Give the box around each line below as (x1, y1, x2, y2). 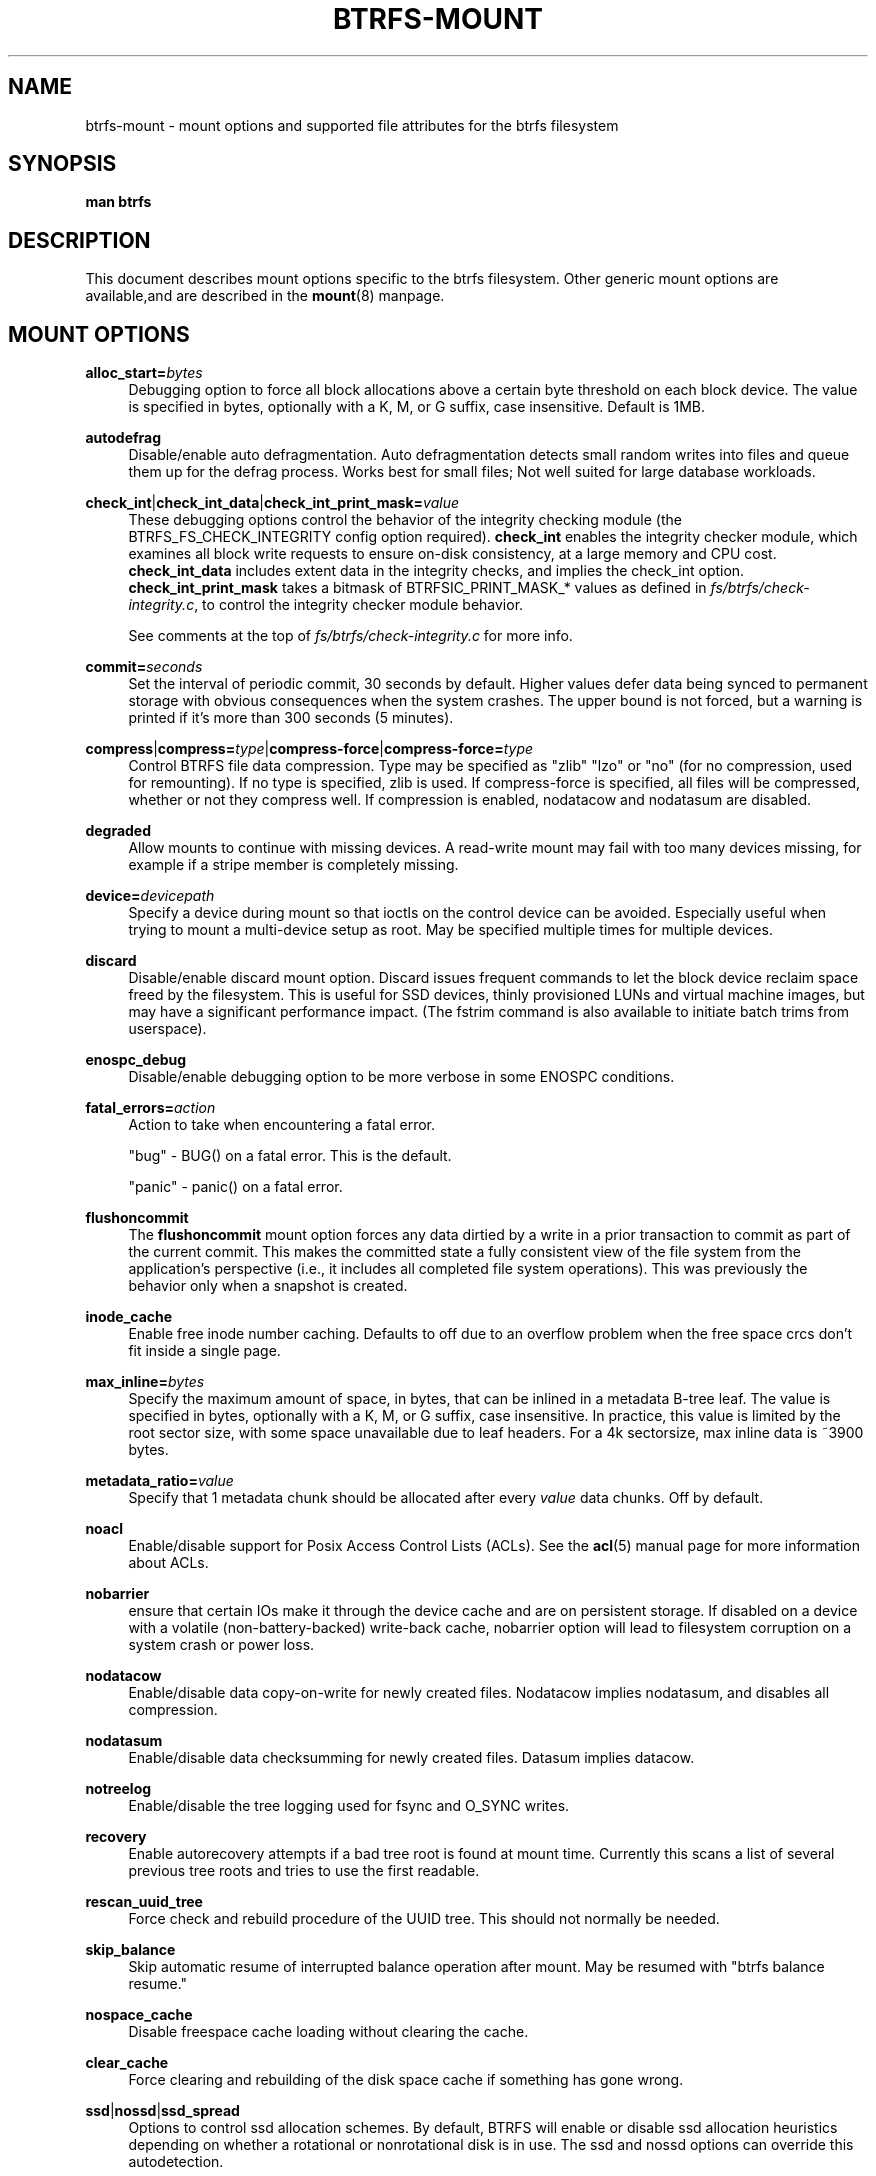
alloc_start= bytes (85, 364, 203, 382)
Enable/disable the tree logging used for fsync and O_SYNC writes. (128, 1797, 570, 1815)
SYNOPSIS (8, 151, 117, 177)
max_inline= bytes (85, 1373, 205, 1391)
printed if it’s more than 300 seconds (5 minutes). (128, 709, 454, 727)
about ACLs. (128, 1554, 209, 1572)
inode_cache (85, 1308, 173, 1326)
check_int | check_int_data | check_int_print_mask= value (85, 494, 459, 512)
